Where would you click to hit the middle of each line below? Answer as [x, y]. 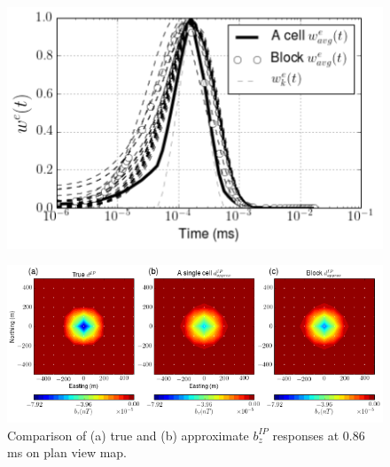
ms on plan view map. [67, 452]
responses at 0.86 [319, 435]
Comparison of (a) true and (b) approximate [128, 435]
